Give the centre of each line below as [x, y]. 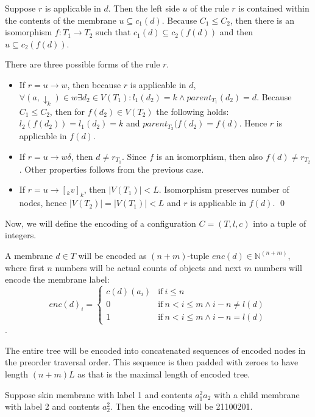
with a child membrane [257, 394]
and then [236, 32]
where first [25, 267]
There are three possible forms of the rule [83, 64]
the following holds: [193, 111]
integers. [21, 235]
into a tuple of [280, 223]
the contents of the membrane [61, 20]
